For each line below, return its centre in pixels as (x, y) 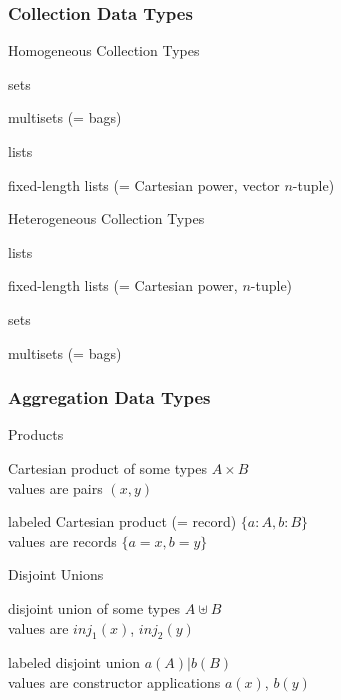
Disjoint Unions (56, 574)
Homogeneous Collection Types (104, 50)
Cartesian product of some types (108, 467)
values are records (62, 540)
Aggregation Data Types (109, 397)
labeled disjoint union (74, 662)
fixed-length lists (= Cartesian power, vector (144, 184)
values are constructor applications (114, 681)
